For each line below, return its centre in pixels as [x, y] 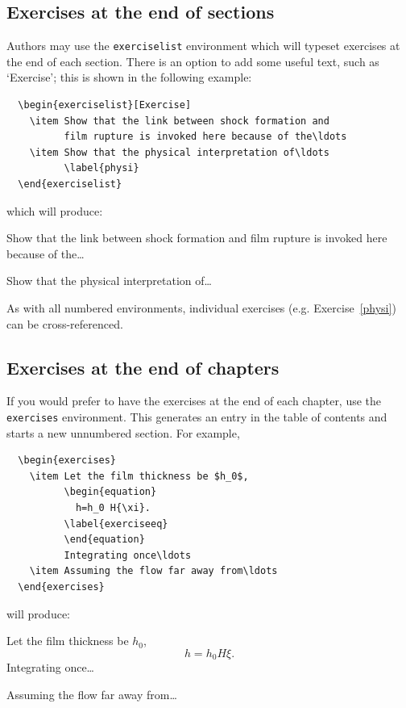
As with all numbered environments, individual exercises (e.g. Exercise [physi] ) [201, 307]
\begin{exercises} [67, 461]
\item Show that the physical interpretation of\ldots [179, 152]
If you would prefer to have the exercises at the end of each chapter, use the [194, 401]
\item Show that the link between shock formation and [179, 121]
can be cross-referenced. [65, 323]
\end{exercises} [61, 587]
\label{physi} [101, 168]
